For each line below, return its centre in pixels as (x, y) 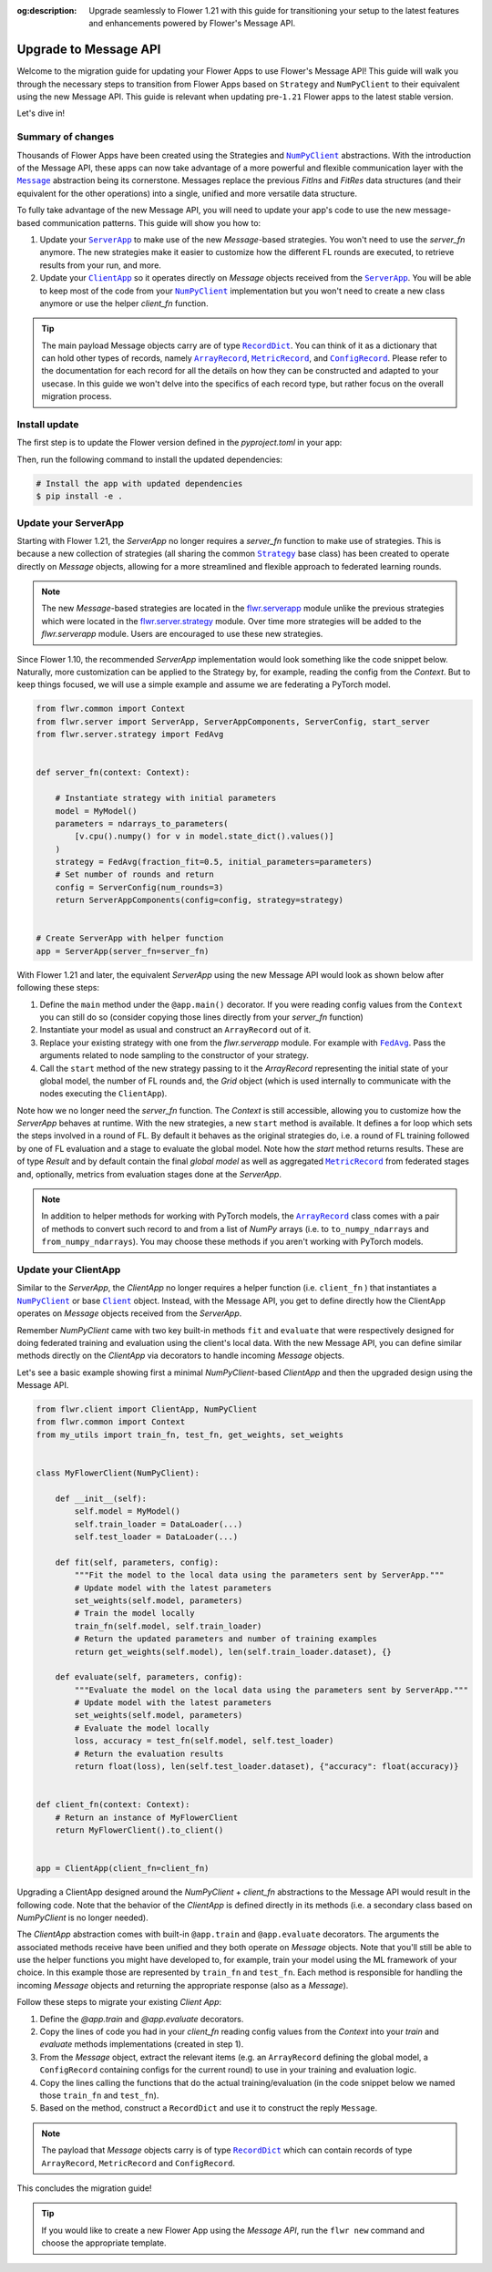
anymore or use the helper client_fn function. (124, 303)
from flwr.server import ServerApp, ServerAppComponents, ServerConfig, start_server (233, 721)
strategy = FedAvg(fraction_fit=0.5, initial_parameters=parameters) (214, 862)
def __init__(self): (101, 1498)
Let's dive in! (41, 113)
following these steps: (58, 988)
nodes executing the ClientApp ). (103, 1094)
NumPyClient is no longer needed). (83, 1917)
